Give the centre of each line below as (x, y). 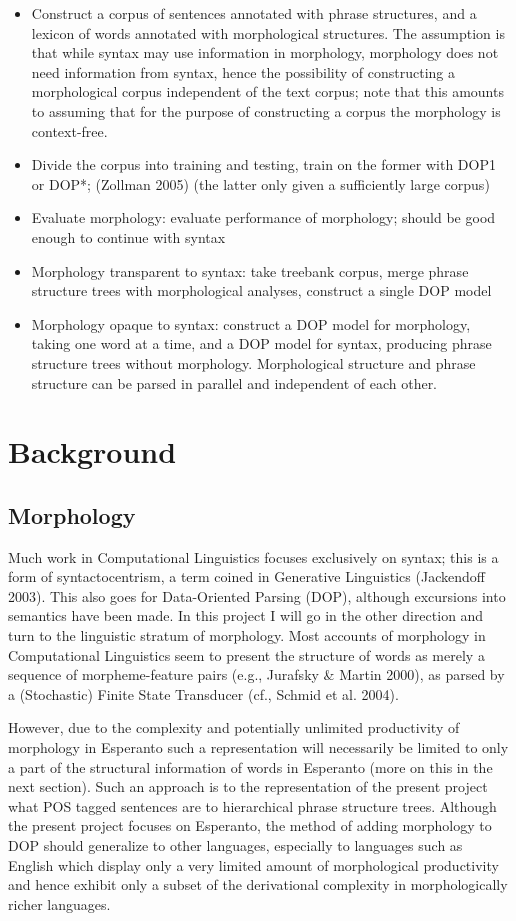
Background (92, 451)
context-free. (69, 130)
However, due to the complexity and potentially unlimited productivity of (234, 727)
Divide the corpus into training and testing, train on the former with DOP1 (263, 164)
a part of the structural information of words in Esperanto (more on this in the (250, 766)
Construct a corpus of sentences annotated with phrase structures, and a (254, 13)
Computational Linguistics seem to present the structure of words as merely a (246, 654)
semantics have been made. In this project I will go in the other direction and (246, 615)
